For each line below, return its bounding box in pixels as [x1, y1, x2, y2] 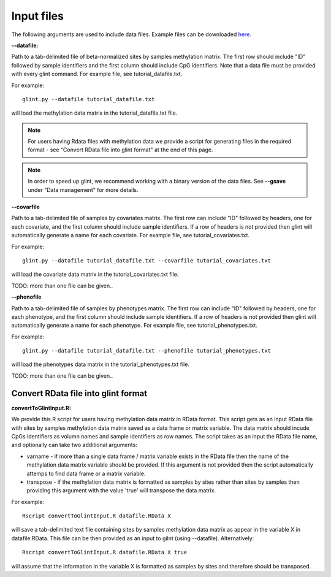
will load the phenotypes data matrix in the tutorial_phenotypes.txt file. [11, 361, 190, 368]
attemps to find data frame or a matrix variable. [26, 470, 146, 477]
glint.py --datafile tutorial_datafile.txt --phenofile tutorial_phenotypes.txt [22, 347, 272, 354]
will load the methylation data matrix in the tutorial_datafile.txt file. [11, 109, 178, 117]
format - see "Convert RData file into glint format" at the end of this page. [28, 146, 213, 153]
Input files [11, 9, 64, 23]
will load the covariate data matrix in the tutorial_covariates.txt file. [11, 270, 179, 278]
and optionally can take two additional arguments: [11, 441, 137, 449]
